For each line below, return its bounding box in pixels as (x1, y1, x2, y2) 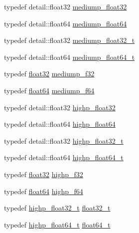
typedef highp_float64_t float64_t (4, 219, 111, 230)
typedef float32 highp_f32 (4, 169, 83, 179)
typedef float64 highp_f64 (4, 186, 83, 196)
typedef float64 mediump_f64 (4, 85, 95, 95)
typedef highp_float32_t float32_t (4, 203, 111, 213)
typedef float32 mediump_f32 (4, 68, 95, 79)
